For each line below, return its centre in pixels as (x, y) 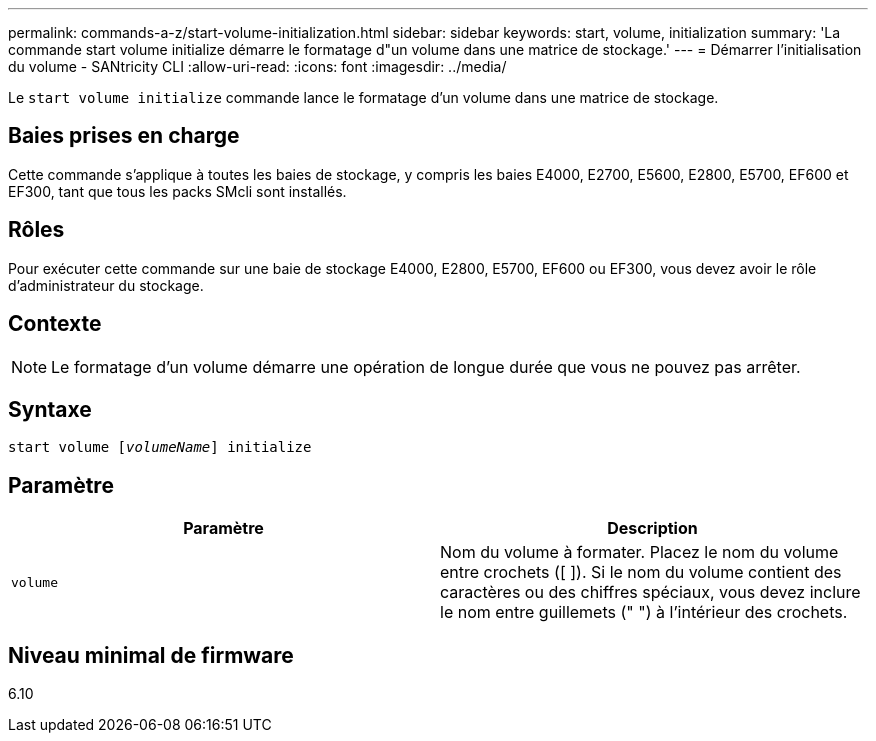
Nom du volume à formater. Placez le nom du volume (639, 552)
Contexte (55, 324)
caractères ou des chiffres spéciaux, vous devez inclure (650, 592)
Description (652, 528)
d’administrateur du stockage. (106, 285)
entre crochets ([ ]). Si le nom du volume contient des (641, 572)
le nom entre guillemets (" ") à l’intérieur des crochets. (644, 612)
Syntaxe (50, 409)
